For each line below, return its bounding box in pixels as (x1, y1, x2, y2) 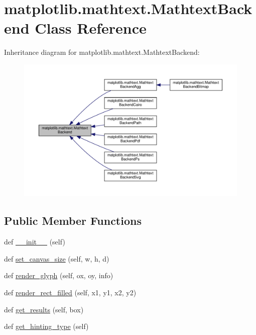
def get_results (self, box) (4, 304, 84, 314)
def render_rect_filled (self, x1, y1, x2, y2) (4, 287, 137, 297)
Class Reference (35, 18, 147, 38)
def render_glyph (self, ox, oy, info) (4, 270, 113, 281)
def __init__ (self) (4, 236, 65, 247)
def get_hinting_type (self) (4, 321, 89, 331)
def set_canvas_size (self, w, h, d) (4, 253, 109, 264)
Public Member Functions (4, 213, 142, 228)
